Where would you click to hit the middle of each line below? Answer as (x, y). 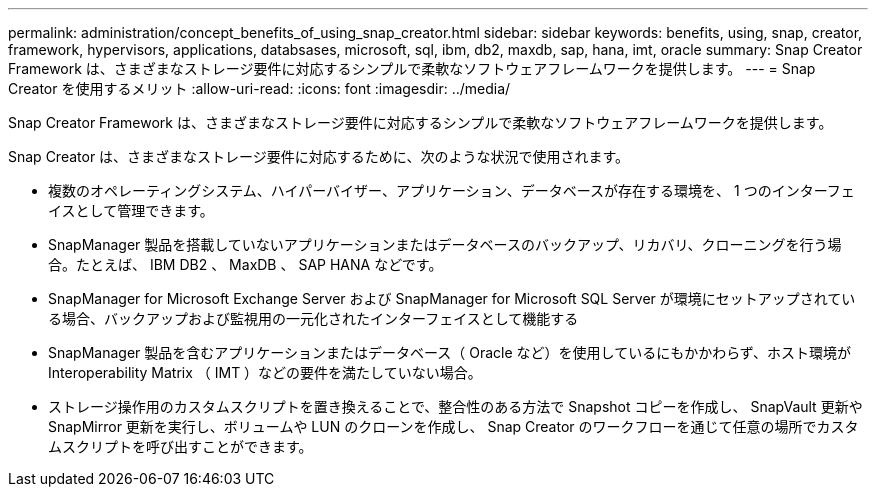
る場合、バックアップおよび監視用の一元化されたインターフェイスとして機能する (313, 318)
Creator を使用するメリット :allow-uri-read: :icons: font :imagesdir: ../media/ (259, 88)
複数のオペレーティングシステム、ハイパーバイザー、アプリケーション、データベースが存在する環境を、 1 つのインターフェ (451, 190)
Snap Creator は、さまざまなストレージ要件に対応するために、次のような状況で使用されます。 (318, 156)
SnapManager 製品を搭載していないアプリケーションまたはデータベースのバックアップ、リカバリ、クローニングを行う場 (445, 244)
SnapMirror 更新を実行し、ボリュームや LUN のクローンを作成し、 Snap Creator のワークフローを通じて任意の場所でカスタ (453, 426)
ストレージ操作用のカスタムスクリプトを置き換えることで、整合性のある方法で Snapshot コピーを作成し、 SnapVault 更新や (455, 406)
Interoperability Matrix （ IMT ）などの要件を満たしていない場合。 (265, 372)
